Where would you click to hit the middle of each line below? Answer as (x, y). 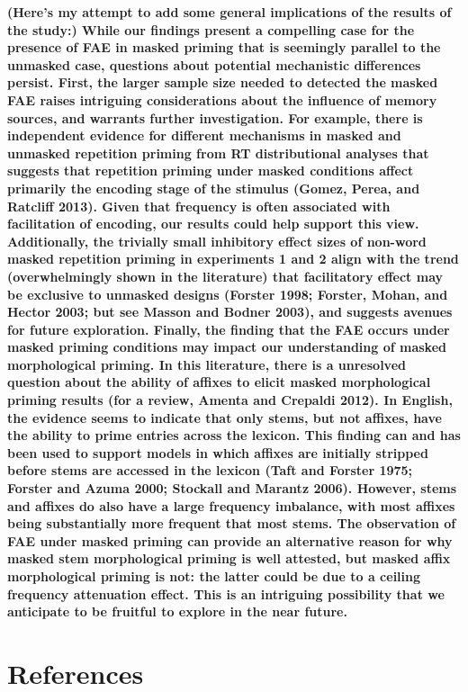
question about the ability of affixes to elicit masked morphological (219, 382)
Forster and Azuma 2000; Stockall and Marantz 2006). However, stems (232, 488)
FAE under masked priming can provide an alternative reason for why (230, 540)
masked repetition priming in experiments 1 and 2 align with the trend (233, 259)
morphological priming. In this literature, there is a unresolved (207, 364)
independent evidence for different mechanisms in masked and (204, 135)
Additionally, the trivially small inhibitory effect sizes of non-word (217, 241)
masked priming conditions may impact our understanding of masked (227, 347)
